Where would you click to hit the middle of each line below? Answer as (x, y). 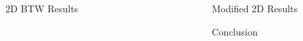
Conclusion (235, 31)
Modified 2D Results (255, 8)
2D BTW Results (42, 8)
